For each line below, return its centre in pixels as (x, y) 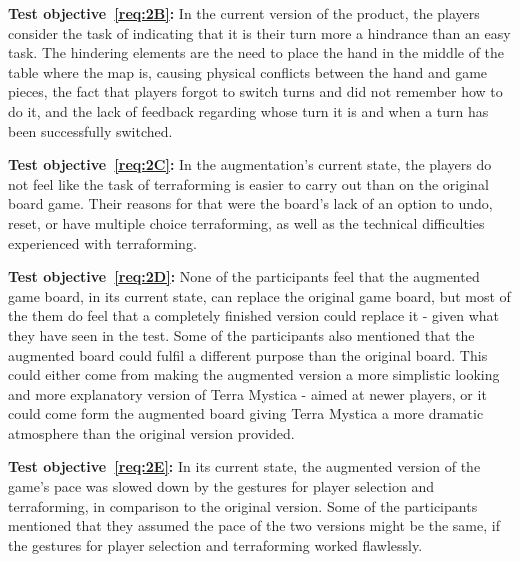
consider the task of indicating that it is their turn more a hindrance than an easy (259, 32)
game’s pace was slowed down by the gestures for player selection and (221, 486)
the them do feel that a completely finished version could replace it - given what (253, 315)
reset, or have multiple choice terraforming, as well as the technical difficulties (246, 222)
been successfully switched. (90, 130)
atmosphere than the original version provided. (151, 432)
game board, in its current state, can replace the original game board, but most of (259, 295)
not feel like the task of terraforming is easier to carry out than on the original (248, 183)
